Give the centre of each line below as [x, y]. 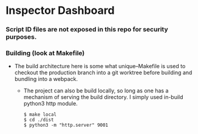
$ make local [40, 115]
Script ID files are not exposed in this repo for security [87, 30]
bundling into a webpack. [46, 79]
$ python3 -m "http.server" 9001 [66, 125]
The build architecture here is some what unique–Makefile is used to [100, 66]
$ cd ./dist [39, 120]
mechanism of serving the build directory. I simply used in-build [103, 97]
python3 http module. [51, 104]
